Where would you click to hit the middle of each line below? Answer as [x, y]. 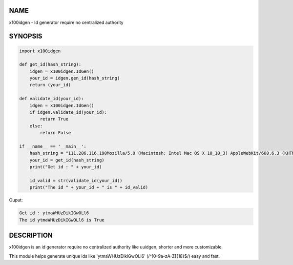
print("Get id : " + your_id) [66, 167]
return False [55, 133]
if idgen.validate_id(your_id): [68, 112]
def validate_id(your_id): [52, 99]
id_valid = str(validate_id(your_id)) [76, 180]
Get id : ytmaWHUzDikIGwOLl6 [54, 213]
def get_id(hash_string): [50, 64]
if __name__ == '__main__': [53, 146]
